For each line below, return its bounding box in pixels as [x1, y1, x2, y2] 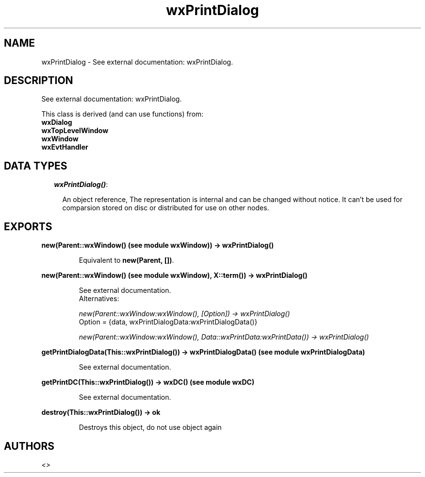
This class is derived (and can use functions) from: [41, 110, 204, 119]
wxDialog [41, 118, 72, 127]
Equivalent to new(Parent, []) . [79, 256, 174, 265]
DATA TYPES [4, 159, 67, 172]
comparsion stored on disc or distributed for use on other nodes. [62, 204, 269, 212]
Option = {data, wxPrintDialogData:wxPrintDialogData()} [79, 318, 258, 326]
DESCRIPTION [4, 74, 73, 87]
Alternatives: [79, 294, 119, 303]
